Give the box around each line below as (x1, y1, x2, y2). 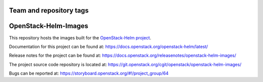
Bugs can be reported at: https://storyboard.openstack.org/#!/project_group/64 (9, 70, 169, 76)
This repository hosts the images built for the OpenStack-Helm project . (9, 34, 151, 41)
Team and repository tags (9, 6, 89, 15)
